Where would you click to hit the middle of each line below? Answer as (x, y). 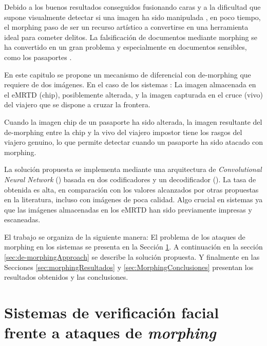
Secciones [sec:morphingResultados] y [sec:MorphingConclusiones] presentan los (129, 267)
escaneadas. (22, 219)
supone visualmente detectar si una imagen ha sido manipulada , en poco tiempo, (132, 17)
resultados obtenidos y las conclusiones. (66, 277)
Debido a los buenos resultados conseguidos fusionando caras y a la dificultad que (132, 7)
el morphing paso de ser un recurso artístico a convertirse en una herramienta (126, 27)
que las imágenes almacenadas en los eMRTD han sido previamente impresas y (128, 209)
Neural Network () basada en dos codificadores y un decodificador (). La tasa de (130, 179)
